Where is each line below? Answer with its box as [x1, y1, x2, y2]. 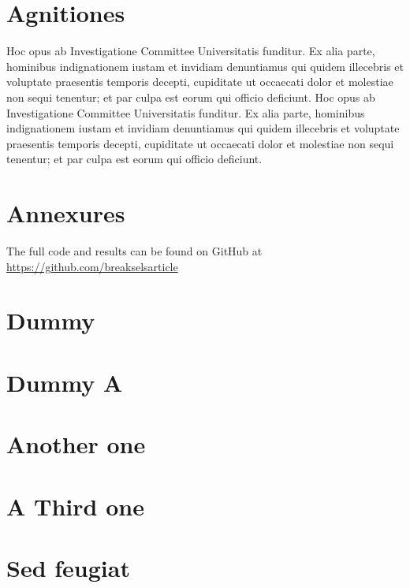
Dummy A [6, 366, 123, 398]
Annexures [6, 197, 125, 229]
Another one [6, 428, 146, 460]
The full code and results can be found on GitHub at [6, 243, 263, 259]
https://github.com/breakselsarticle [6, 258, 178, 274]
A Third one [6, 489, 144, 522]
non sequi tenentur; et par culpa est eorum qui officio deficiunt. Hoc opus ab [6, 88, 375, 105]
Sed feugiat [6, 551, 130, 583]
